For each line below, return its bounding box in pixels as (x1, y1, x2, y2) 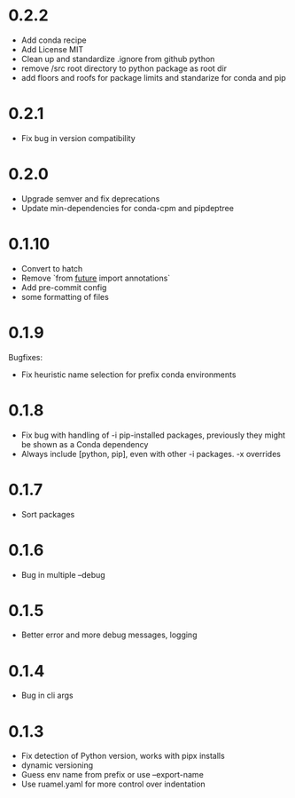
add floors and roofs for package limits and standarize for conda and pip (20, 72, 286, 83)
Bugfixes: (8, 352, 43, 362)
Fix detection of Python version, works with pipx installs (20, 751, 225, 762)
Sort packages (20, 509, 75, 519)
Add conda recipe (20, 35, 87, 45)
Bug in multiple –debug (20, 569, 105, 580)
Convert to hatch (20, 263, 83, 273)
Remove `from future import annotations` (20, 273, 171, 283)
